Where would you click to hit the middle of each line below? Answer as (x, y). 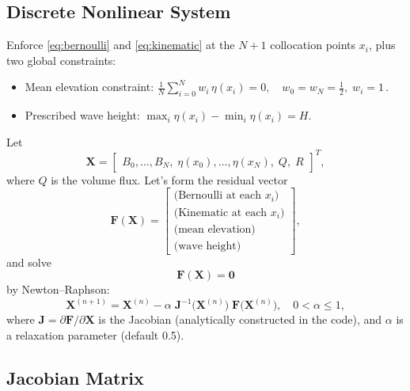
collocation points (313, 45)
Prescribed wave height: (82, 115)
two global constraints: (61, 60)
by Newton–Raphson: (58, 289)
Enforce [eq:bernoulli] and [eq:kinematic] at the (121, 45)
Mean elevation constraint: (89, 87)
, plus (382, 45)
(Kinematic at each (220, 213)
